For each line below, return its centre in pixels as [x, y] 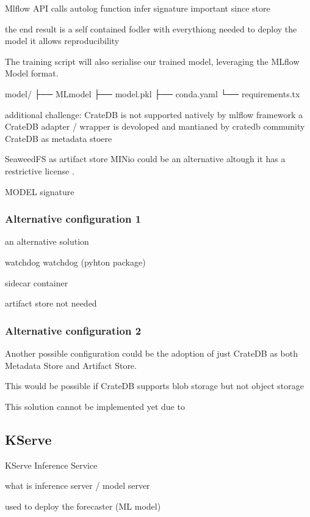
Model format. [32, 73]
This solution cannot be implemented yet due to [95, 406]
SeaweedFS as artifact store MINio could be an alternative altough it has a [145, 159]
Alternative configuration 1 [73, 219]
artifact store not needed [51, 303]
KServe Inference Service [51, 465]
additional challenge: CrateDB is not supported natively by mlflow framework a [154, 114]
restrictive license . [40, 170]
